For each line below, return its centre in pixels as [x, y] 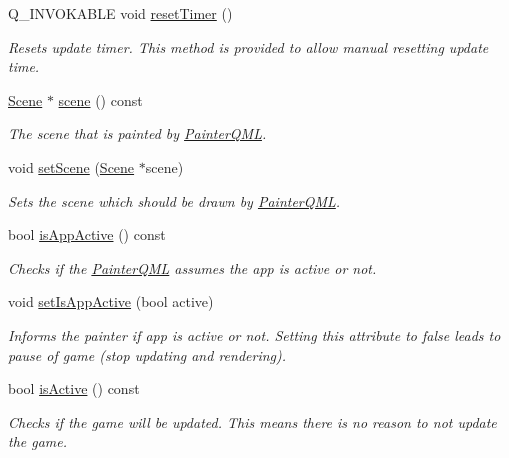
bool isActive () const [74, 388]
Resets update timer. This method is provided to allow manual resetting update [248, 46]
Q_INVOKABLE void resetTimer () [120, 13]
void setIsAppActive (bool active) [111, 301]
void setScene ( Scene [71, 166]
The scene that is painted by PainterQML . [137, 133]
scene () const [100, 99]
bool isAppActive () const [87, 234]
